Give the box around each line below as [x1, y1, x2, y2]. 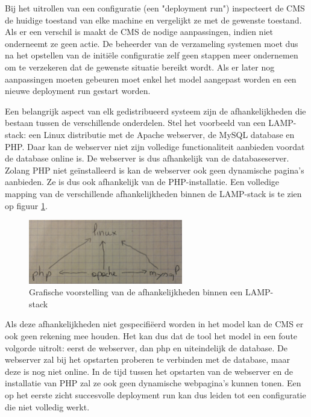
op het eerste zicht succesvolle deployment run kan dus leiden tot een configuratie [5, 389, 306, 401]
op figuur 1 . [5, 199, 48, 212]
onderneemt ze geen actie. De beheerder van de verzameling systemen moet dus [5, 37, 298, 49]
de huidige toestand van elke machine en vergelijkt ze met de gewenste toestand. [5, 13, 302, 26]
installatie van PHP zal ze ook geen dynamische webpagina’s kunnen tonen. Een [5, 377, 301, 389]
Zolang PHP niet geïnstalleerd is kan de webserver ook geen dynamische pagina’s [5, 163, 304, 176]
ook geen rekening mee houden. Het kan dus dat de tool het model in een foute [5, 330, 298, 342]
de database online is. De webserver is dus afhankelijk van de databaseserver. [5, 152, 289, 165]
